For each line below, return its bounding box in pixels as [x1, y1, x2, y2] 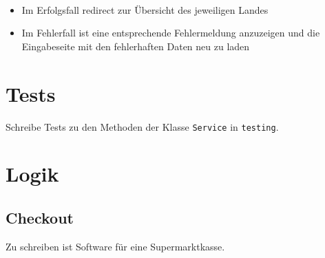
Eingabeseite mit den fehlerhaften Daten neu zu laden [21, 39, 250, 53]
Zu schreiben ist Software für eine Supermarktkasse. [6, 239, 225, 253]
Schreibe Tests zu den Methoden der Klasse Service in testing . [6, 119, 279, 133]
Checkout [6, 206, 74, 228]
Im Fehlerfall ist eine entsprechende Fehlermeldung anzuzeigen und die [21, 25, 320, 40]
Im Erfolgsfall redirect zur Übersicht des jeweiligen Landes [21, 2, 269, 17]
